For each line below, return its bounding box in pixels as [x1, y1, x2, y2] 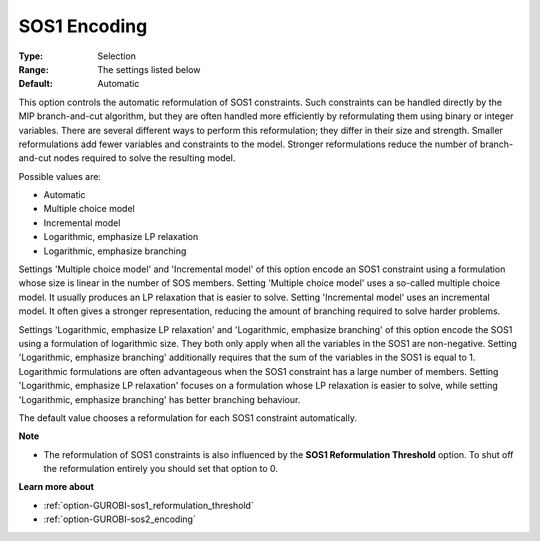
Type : [18, 50, 44, 62]
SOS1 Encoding [18, 15, 148, 37]
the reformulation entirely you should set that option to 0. [43, 463, 279, 475]
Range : [18, 63, 49, 75]
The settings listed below [97, 63, 201, 75]
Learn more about [18, 481, 95, 493]
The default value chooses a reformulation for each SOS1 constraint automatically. [18, 411, 357, 424]
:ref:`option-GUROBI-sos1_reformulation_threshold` [43, 499, 254, 511]
